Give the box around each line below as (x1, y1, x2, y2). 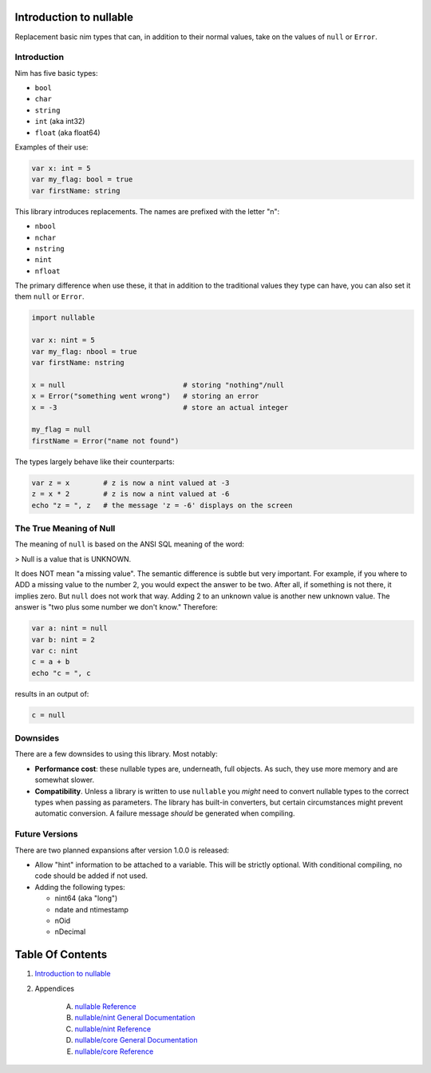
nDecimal (54, 927, 86, 936)
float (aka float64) (34, 128, 101, 137)
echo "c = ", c (31, 668, 91, 678)
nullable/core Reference (74, 1047, 154, 1056)
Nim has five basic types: (14, 68, 99, 77)
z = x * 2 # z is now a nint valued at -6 (31, 490, 230, 499)
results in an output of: (14, 689, 89, 698)
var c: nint (31, 646, 79, 655)
